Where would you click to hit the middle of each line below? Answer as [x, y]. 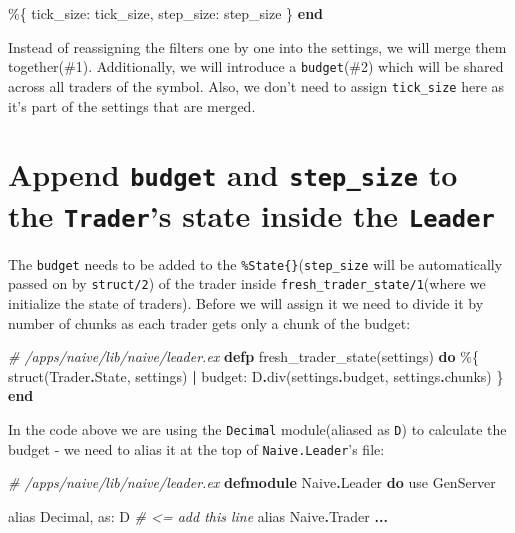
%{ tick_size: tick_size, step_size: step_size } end [166, 13]
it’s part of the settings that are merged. [132, 105]
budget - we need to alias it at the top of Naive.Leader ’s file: [196, 448]
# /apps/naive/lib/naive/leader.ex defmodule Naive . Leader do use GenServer [252, 482]
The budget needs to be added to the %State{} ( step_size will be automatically [255, 263]
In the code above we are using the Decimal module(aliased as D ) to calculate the [257, 428]
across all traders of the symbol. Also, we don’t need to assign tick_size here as [256, 85]
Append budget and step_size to [233, 174]
